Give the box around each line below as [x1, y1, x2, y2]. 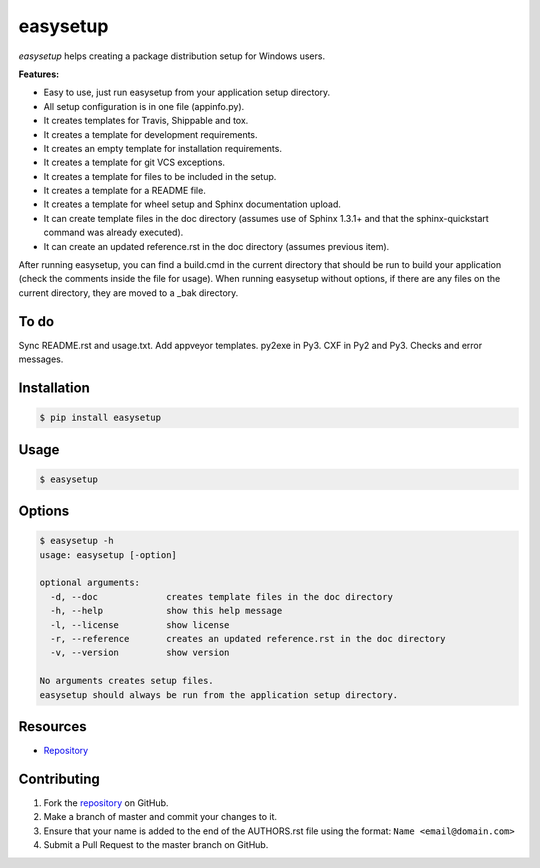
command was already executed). [43, 226, 184, 239]
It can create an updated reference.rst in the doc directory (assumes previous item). [43, 240, 390, 252]
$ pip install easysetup [39, 412, 162, 424]
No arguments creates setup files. [39, 675, 214, 687]
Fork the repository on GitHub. [43, 796, 169, 809]
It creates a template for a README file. [43, 185, 207, 197]
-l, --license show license [50, 619, 230, 630]
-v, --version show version [50, 647, 230, 659]
